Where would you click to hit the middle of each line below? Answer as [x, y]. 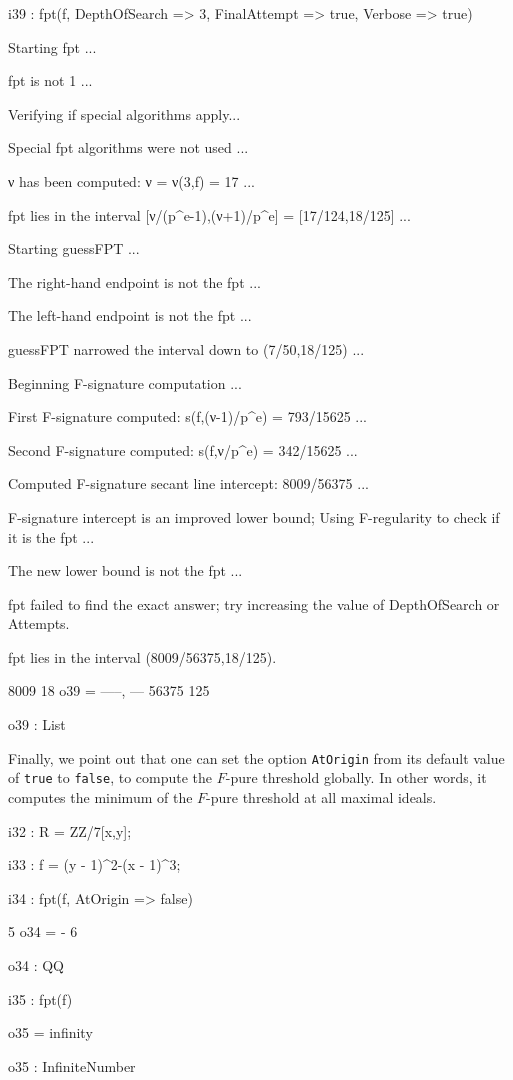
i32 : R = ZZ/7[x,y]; [70, 830]
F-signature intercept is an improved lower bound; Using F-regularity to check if [254, 516]
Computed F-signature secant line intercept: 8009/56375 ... [188, 483]
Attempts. [39, 623]
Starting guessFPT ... [74, 248]
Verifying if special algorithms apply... [124, 113]
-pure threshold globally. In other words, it [356, 777]
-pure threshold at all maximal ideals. [321, 796]
